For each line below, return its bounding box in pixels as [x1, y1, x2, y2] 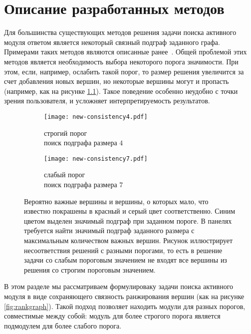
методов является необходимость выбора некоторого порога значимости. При [4, 56, 239, 66]
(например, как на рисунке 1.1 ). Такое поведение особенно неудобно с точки [4, 85, 238, 96]
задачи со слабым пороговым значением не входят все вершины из [24, 255, 227, 265]
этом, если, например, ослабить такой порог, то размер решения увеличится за [4, 66, 244, 76]
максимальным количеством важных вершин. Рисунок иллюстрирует [24, 235, 233, 245]
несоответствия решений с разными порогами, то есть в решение [24, 245, 223, 255]
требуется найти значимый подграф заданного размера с [24, 225, 195, 236]
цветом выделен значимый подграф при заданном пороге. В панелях [24, 215, 232, 226]
